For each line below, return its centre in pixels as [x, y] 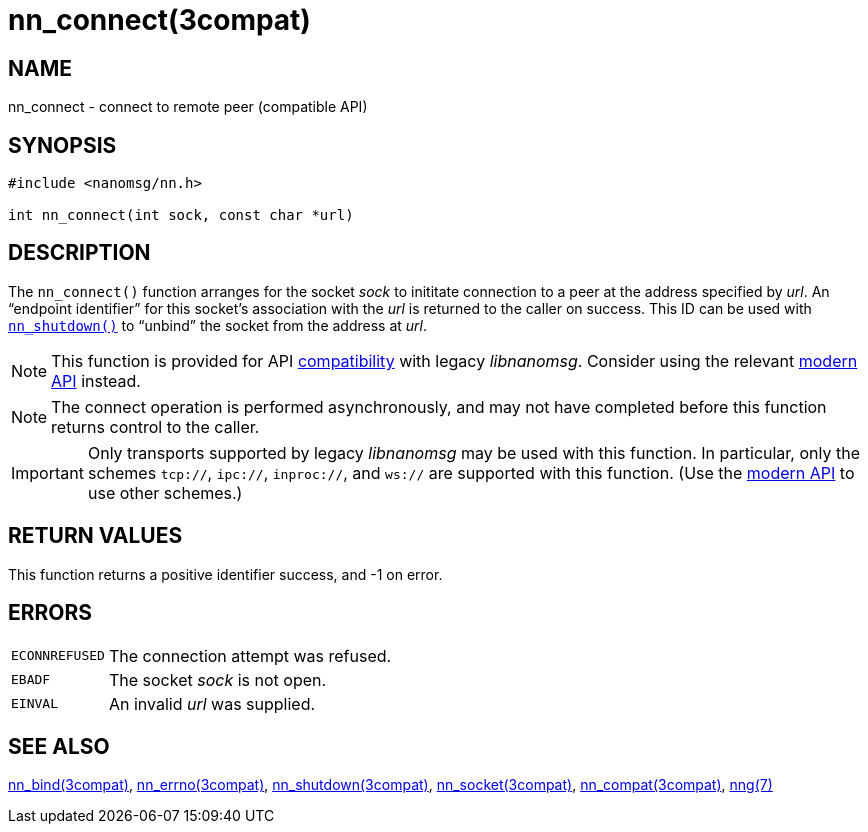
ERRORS [50, 613]
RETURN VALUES [95, 536]
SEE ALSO [59, 746]
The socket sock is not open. [217, 679]
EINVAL [34, 704]
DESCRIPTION [79, 253]
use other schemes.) [165, 492]
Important [47, 472]
